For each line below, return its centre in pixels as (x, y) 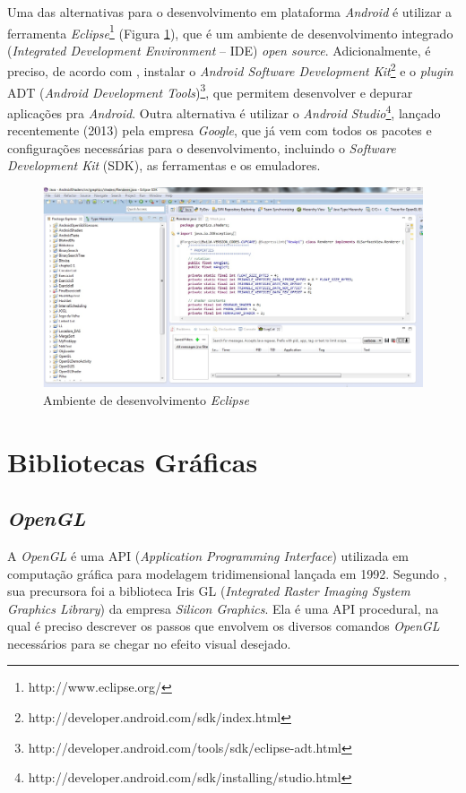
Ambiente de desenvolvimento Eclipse (146, 399)
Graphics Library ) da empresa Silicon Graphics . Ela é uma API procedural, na (223, 608)
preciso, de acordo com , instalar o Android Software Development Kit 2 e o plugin (230, 70)
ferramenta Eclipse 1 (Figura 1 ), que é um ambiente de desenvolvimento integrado (230, 31)
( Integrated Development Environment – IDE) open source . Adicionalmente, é (219, 50)
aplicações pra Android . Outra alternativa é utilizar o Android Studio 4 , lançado (224, 111)
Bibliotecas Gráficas (133, 461)
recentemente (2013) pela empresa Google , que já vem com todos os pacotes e (220, 130)
